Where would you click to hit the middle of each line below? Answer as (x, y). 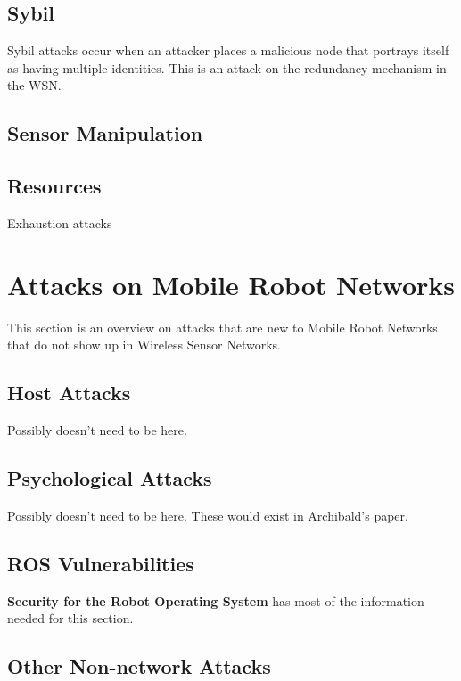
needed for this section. (70, 618)
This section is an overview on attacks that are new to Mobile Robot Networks (222, 327)
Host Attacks (69, 393)
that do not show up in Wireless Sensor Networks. (144, 345)
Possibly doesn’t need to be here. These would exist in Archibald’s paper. (208, 515)
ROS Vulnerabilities (101, 563)
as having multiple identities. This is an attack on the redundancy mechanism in (227, 67)
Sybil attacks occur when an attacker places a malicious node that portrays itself (228, 50)
